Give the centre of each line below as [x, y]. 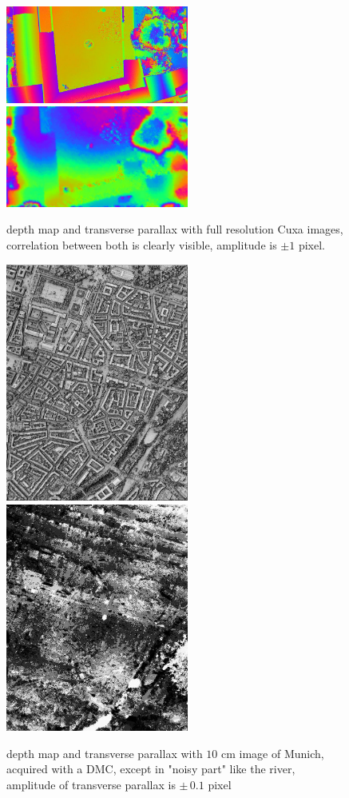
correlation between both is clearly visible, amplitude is [142, 245]
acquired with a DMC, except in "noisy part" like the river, [151, 769]
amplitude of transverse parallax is [91, 784]
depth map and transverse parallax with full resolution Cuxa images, [175, 229]
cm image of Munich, [273, 753]
